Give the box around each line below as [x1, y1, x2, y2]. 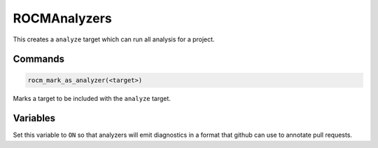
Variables [13, 112, 56, 124]
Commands [13, 53, 65, 65]
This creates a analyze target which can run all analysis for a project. [13, 35, 215, 43]
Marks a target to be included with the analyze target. [13, 94, 171, 102]
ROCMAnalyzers [13, 11, 112, 26]
